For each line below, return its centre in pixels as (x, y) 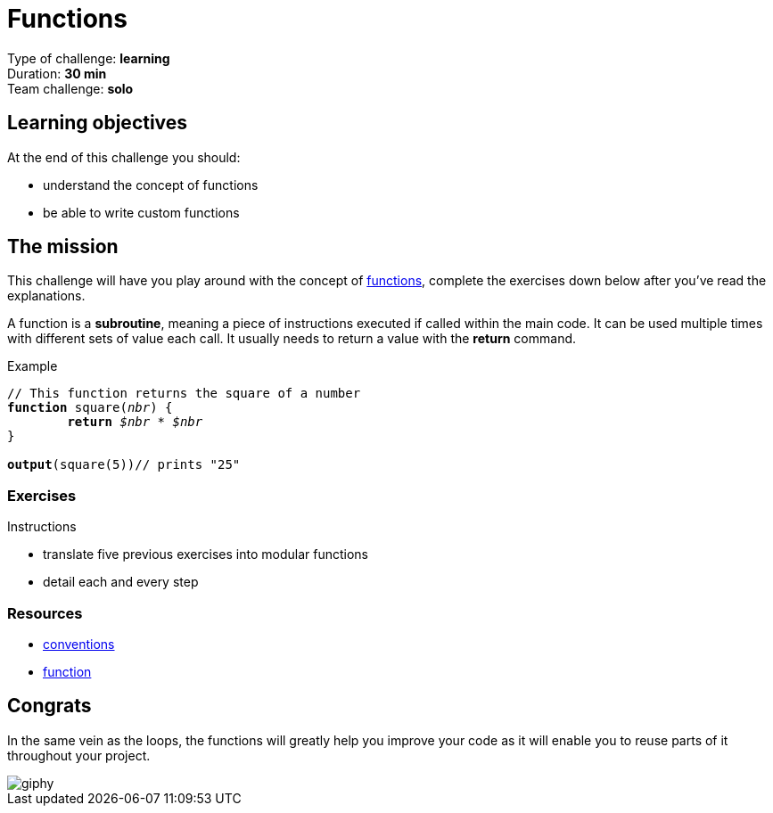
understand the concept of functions (151, 185)
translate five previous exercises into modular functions (206, 554)
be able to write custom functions (141, 212)
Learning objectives (98, 123)
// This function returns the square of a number (184, 394)
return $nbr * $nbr (135, 422)
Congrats (49, 706)
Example (33, 366)
